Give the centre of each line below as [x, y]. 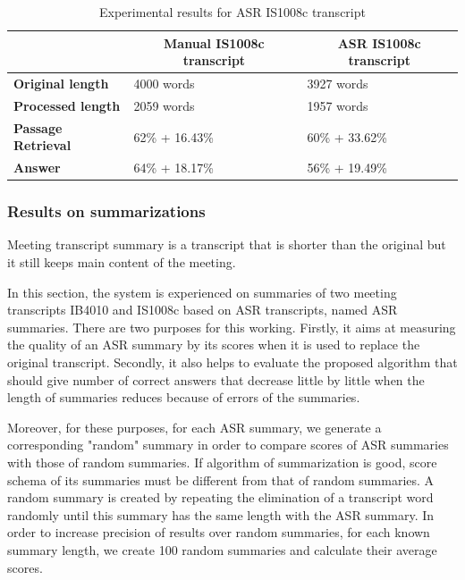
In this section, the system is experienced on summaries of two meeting [202, 292]
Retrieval [42, 145]
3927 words [338, 84]
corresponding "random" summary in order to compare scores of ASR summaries [228, 445]
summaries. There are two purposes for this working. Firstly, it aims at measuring [232, 327]
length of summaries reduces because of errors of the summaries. [184, 397]
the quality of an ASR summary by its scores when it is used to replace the [214, 345]
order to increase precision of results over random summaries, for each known [219, 532]
